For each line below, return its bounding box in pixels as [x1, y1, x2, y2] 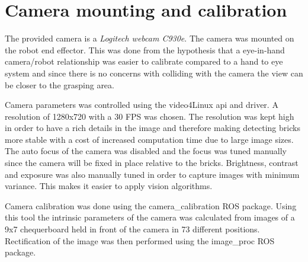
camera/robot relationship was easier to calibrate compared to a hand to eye [5, 55, 283, 68]
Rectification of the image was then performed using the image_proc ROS [5, 234, 275, 247]
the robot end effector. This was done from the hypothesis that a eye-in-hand [5, 43, 285, 56]
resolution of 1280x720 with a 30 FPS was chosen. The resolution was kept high [5, 110, 294, 122]
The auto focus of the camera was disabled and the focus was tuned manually [5, 145, 287, 157]
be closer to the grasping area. [5, 78, 114, 91]
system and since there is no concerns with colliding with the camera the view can [5, 66, 303, 79]
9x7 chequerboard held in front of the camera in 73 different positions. [5, 223, 260, 235]
